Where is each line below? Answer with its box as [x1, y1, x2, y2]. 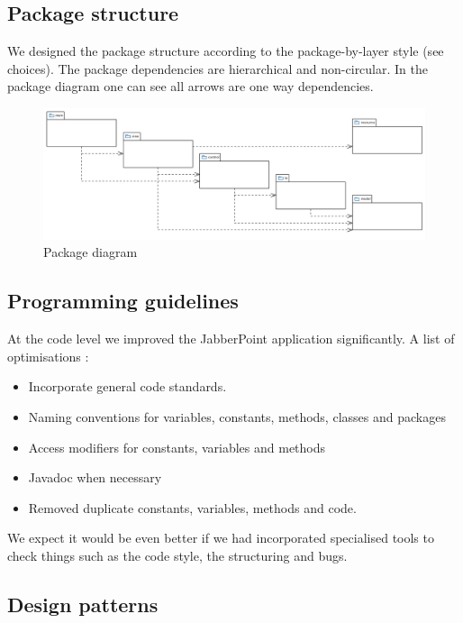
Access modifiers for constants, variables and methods [28, 437, 326, 456]
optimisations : [7, 346, 89, 365]
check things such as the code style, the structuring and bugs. [7, 545, 348, 564]
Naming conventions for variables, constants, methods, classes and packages [28, 407, 446, 426]
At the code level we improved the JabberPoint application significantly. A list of [7, 329, 455, 348]
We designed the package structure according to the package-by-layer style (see [7, 41, 444, 60]
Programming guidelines [7, 287, 239, 315]
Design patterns [7, 590, 159, 618]
